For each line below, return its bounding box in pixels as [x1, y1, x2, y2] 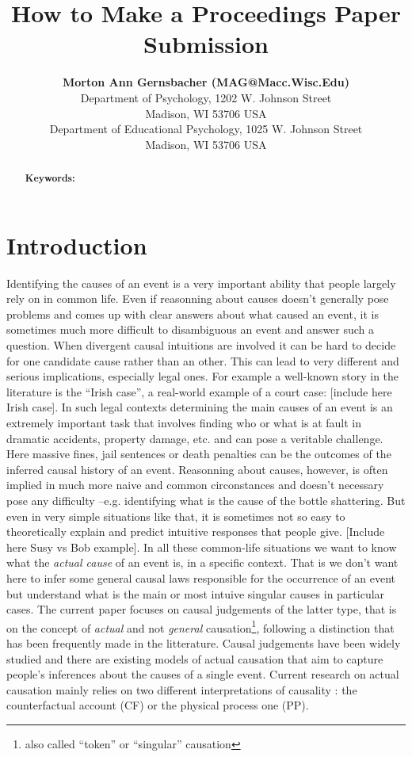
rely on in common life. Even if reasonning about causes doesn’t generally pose [6, 290, 389, 307]
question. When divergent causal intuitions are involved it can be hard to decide [6, 337, 396, 354]
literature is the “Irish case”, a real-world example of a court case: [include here [6, 383, 392, 400]
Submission [143, 28, 269, 60]
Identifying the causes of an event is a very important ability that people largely [6, 274, 396, 291]
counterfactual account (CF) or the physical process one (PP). [6, 697, 309, 713]
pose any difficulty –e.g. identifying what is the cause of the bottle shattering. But [6, 491, 406, 508]
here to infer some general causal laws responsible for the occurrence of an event [6, 569, 395, 586]
